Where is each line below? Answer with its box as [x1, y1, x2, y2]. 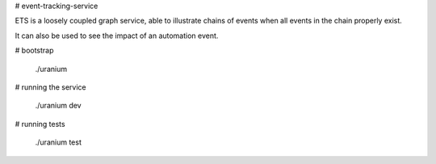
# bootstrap [15, 45, 54, 56]
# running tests [15, 119, 65, 128]
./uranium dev [35, 101, 82, 111]
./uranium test [35, 137, 82, 147]
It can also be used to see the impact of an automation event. [15, 31, 219, 40]
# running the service [15, 82, 86, 92]
